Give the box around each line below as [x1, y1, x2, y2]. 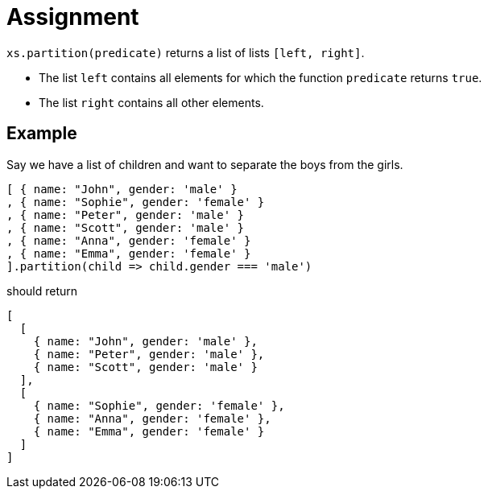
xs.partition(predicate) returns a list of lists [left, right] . [6, 45, 365, 60]
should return [6, 283, 78, 298]
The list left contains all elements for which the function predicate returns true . [39, 70, 482, 85]
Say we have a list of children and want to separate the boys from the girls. [6, 157, 403, 171]
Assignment [6, 3, 139, 31]
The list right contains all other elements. [39, 95, 264, 109]
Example [6, 123, 77, 144]
